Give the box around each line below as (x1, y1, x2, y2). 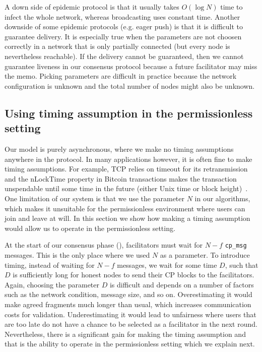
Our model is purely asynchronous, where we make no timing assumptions (5, 143, 234, 154)
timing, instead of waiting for (5, 259, 95, 270)
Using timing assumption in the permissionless (5, 105, 253, 121)
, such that (225, 259, 258, 270)
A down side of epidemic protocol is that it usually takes (5, 2, 179, 12)
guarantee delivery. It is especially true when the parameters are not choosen (5, 31, 242, 41)
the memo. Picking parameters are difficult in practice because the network (5, 71, 237, 81)
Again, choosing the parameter (5, 279, 99, 289)
